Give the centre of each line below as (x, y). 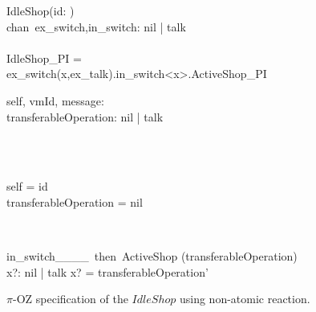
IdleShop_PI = (44, 57)
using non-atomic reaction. (245, 299)
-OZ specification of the (70, 299)
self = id (27, 186)
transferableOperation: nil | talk (85, 116)
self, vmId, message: (55, 100)
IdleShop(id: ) (41, 10)
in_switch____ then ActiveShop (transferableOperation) (152, 256)
